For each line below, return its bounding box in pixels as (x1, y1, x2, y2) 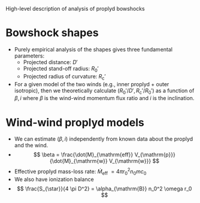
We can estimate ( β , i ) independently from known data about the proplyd (14, 135, 193, 143)
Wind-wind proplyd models (5, 116, 144, 129)
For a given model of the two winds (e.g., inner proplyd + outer (14, 80, 169, 87)
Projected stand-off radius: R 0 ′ (23, 65, 99, 74)
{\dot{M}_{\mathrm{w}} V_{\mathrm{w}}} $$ (49, 157, 160, 165)
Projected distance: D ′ (23, 58, 78, 65)
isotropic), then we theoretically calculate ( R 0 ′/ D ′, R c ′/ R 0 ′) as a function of (14, 87, 195, 95)
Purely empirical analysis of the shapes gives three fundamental (14, 46, 173, 53)
